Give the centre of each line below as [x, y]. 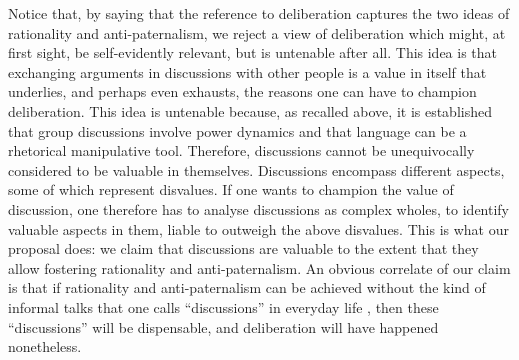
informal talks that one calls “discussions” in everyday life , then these [223, 306]
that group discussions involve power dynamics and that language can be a [237, 130]
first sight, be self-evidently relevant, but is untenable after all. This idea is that [253, 52]
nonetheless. [45, 346]
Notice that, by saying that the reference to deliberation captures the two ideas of [259, 13]
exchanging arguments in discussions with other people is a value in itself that [247, 71]
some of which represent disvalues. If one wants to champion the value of [231, 189]
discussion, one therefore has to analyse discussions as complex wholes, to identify [259, 208]
